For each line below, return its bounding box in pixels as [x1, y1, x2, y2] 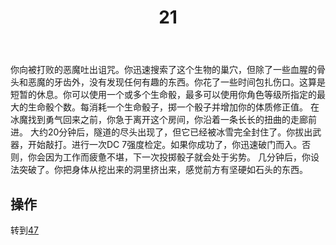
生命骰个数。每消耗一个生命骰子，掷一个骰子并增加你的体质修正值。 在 [27, 101, 320, 113]
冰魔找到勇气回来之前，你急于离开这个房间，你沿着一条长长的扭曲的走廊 [10, 114, 308, 126]
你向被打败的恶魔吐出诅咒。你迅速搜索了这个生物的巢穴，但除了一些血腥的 [10, 64, 317, 76]
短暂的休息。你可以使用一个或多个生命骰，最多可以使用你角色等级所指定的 [10, 89, 317, 101]
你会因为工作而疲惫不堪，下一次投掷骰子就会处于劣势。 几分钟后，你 [27, 151, 311, 163]
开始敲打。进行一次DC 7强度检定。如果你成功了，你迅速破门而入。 [27, 139, 303, 151]
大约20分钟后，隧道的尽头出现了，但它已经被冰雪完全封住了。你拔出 [29, 126, 313, 138]
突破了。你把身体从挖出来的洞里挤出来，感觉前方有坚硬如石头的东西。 [18, 164, 308, 176]
